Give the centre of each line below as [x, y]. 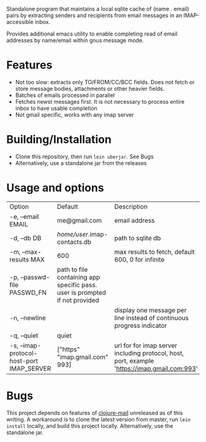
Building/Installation [59, 140]
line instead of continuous [151, 317]
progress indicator [141, 325]
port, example [134, 360]
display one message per [151, 310]
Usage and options [55, 188]
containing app [78, 277]
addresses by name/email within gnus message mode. [75, 40]
